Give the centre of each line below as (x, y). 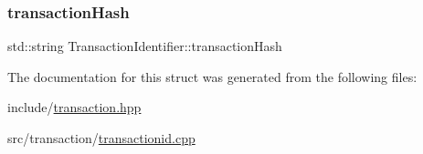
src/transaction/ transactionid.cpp (101, 138)
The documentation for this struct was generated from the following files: (212, 76)
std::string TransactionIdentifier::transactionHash (145, 46)
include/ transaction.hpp (74, 107)
